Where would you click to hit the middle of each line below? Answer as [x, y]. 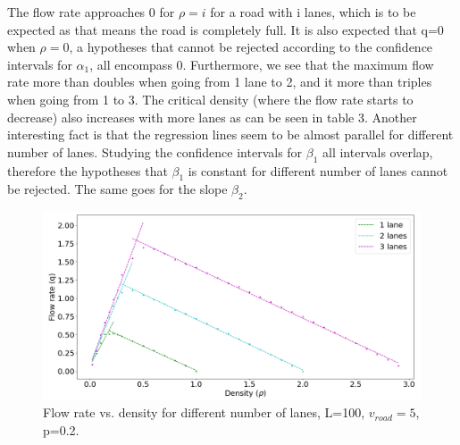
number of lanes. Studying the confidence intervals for [155, 151]
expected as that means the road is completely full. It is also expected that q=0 [226, 29]
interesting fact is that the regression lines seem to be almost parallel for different [230, 134]
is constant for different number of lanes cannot [318, 170]
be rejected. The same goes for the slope [117, 189]
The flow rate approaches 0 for [91, 12]
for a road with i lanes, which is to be [313, 12]
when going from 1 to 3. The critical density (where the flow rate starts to [210, 99]
